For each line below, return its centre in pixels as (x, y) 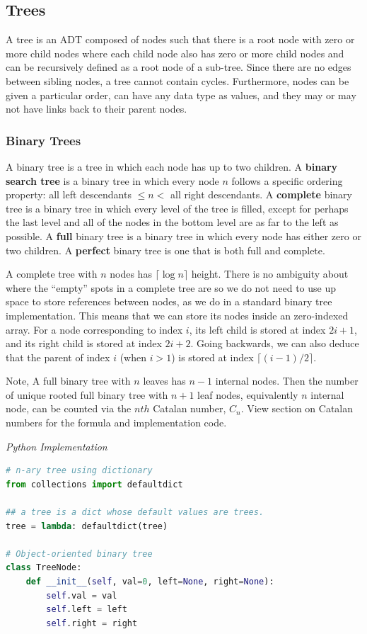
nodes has (131, 274)
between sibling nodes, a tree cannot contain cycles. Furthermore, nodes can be (177, 80)
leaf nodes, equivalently (248, 394)
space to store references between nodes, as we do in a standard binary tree (169, 301)
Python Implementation (57, 446)
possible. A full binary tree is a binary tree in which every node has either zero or (183, 236)
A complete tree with (52, 274)
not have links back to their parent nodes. (97, 109)
